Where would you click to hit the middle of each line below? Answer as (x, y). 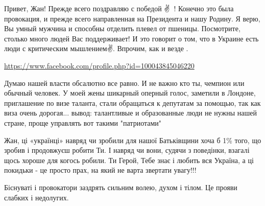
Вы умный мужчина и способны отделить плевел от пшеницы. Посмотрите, (122, 28)
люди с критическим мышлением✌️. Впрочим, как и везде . (96, 48)
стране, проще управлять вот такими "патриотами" (83, 122)
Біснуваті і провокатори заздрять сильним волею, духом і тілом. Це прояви (121, 187)
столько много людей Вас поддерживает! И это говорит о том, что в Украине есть (131, 38)
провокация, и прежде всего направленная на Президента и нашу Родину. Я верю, (132, 18)
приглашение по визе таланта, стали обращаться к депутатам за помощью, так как (132, 102)
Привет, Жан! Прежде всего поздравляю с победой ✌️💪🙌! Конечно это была (119, 8)
